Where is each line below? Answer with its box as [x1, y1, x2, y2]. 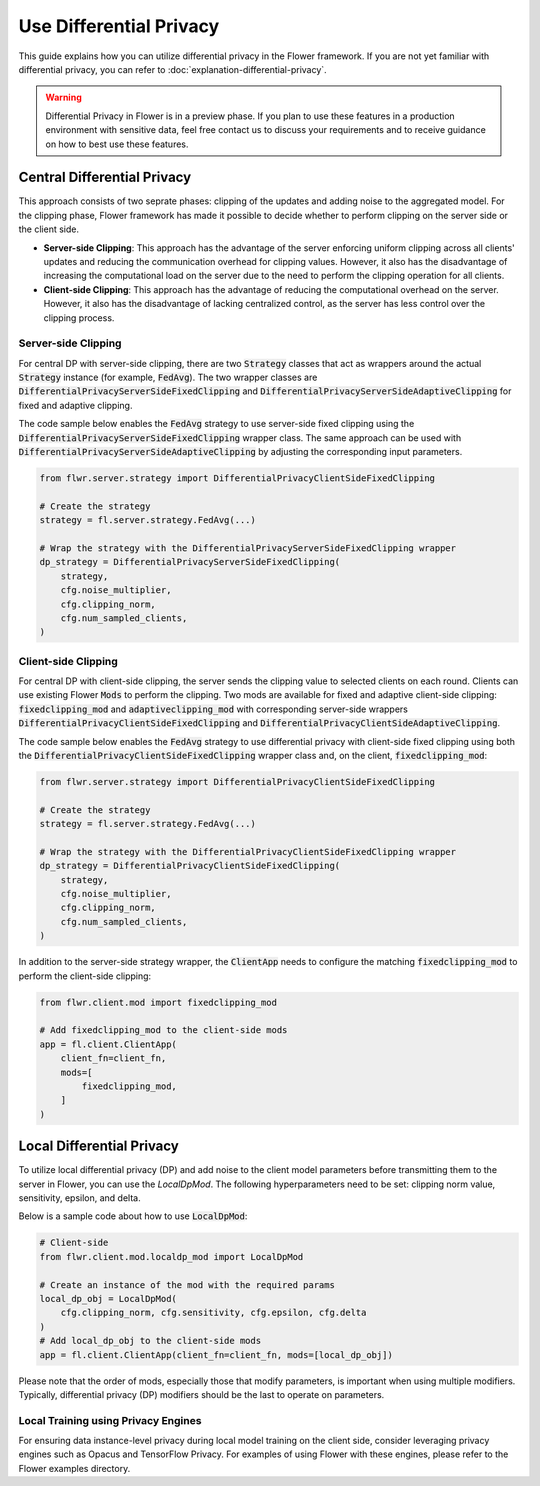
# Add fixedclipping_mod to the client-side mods [39, 1025, 288, 1036]
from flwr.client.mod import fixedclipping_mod [39, 996, 277, 1008]
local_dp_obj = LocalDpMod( [39, 1293, 177, 1304]
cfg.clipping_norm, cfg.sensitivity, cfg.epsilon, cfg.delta [60, 1307, 367, 1319]
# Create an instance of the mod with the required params [39, 1279, 335, 1290]
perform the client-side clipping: [18, 970, 152, 982]
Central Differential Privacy [18, 169, 192, 186]
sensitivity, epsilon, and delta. [18, 1192, 141, 1204]
